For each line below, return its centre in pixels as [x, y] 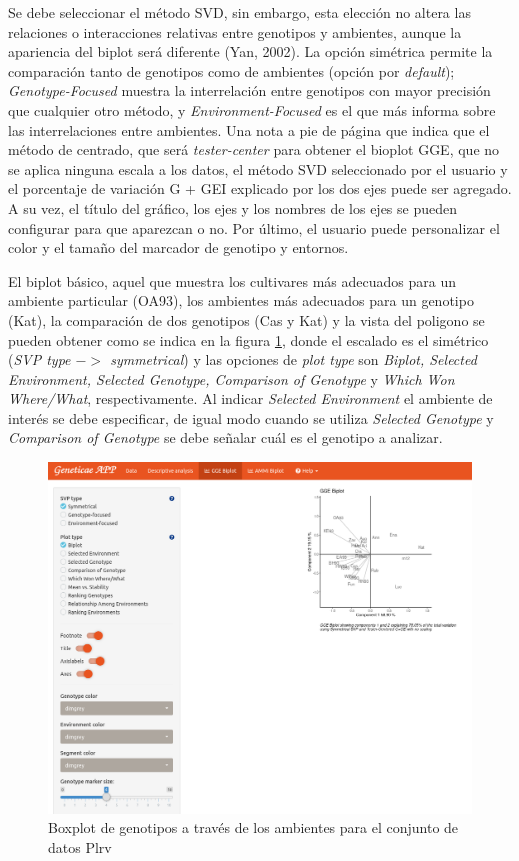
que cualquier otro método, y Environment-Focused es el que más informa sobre [252, 109]
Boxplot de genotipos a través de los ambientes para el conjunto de [253, 827]
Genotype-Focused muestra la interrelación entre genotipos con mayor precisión [249, 90]
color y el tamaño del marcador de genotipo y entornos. [178, 247]
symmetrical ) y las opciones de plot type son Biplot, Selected [293, 359]
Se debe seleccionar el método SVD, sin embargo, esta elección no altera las [239, 12]
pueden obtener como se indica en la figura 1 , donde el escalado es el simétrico [248, 339]
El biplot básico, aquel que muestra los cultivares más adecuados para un [232, 280]
